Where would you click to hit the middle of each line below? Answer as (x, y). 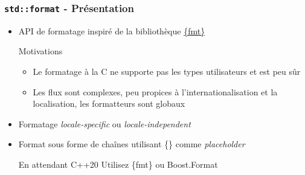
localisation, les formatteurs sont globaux (109, 103)
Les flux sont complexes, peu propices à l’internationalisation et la (155, 91)
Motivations (40, 51)
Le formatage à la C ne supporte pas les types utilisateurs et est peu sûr (167, 71)
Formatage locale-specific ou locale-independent (104, 123)
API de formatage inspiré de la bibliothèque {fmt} (112, 30)
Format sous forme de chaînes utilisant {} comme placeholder (132, 144)
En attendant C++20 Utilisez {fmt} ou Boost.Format (118, 164)
